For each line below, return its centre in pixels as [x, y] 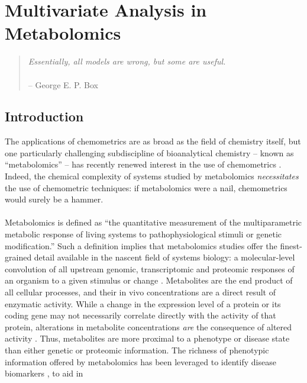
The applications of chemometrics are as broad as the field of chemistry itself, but [153, 141]
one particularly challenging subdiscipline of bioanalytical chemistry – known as [149, 152]
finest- [291, 245]
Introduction [44, 116]
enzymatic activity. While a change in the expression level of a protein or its [143, 303]
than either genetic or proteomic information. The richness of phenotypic [137, 350]
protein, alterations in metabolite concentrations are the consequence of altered [148, 326]
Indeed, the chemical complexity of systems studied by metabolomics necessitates [152, 176]
